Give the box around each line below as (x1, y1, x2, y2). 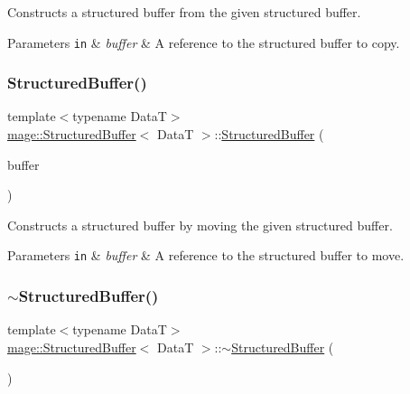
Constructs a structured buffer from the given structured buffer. (7, 3, 361, 21)
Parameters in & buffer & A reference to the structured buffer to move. (7, 246, 405, 265)
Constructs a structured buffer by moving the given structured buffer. (7, 215, 393, 234)
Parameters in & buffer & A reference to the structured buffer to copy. (7, 33, 400, 52)
